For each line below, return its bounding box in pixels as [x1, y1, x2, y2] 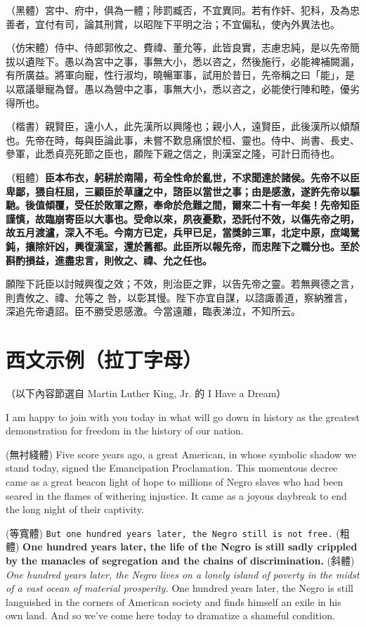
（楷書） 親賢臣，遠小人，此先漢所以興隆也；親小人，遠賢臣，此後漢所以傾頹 [6, 119, 360, 134]
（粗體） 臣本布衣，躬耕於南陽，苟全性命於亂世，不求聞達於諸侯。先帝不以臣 [6, 169, 360, 184]
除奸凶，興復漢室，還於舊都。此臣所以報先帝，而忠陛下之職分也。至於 [34, 238, 360, 253]
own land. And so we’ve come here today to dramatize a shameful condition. [6, 608, 335, 623]
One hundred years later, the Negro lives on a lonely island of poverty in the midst [6, 567, 360, 581]
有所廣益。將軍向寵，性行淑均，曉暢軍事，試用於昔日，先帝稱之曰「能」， [6, 67, 345, 82]
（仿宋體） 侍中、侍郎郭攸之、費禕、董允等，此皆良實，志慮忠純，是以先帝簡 [6, 40, 360, 55]
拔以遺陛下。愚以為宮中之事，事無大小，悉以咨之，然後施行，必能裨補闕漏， [6, 53, 360, 68]
